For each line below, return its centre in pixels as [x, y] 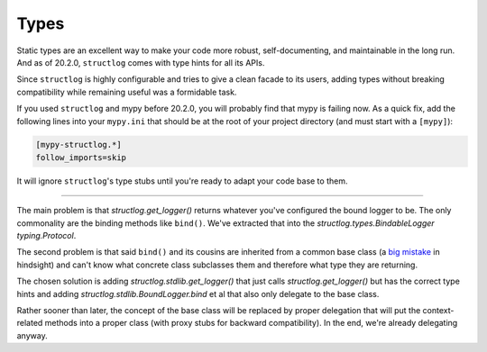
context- [438, 310]
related [30, 323]
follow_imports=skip [81, 157]
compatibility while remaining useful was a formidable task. [127, 92]
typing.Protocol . [46, 236]
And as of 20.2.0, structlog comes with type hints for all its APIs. [141, 62]
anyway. [32, 335]
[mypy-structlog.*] [78, 145]
